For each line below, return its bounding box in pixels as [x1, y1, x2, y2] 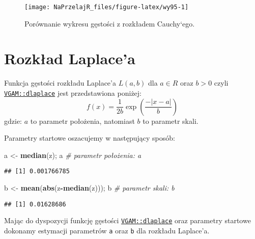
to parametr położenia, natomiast [30, 115, 135, 126]
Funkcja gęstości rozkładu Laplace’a [4, 77, 116, 88]
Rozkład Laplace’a [4, 48, 135, 69]
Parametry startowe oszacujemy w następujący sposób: [4, 132, 175, 143]
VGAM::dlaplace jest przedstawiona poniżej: [4, 87, 141, 98]
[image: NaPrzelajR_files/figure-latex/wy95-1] [24, 4, 189, 11]
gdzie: [4, 115, 22, 126]
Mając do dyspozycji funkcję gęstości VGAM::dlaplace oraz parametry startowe [4, 215, 251, 226]
